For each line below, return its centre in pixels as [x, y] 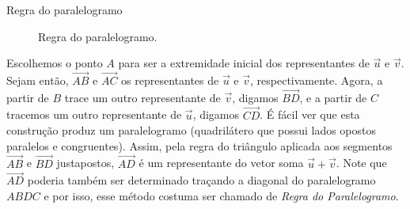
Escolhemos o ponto [55, 63]
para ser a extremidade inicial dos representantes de [244, 63]
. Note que [361, 163]
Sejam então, [38, 80]
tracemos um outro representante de [94, 114]
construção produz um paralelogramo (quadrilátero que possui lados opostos [192, 130]
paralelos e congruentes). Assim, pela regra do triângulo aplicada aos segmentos [199, 145]
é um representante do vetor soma [221, 163]
